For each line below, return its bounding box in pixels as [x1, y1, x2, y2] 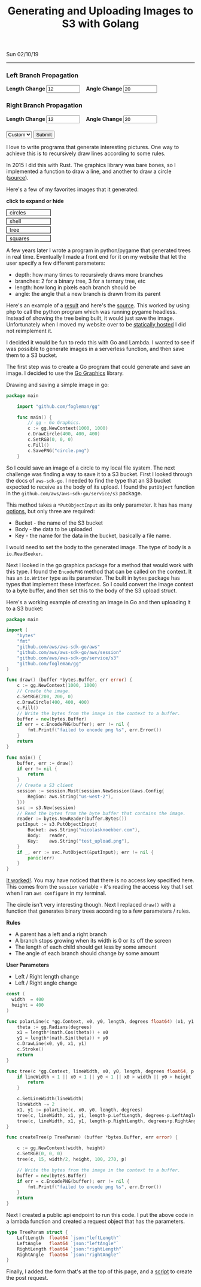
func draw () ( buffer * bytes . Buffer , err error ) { [6, 677, 133, 683]
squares [10, 235, 30, 242]
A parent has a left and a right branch [14, 931, 107, 938]
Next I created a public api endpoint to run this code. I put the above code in [6, 1212, 194, 1219]
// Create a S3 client [17, 783, 74, 789]
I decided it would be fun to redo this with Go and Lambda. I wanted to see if [6, 338, 195, 346]
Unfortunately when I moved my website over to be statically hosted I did [6, 320, 187, 328]
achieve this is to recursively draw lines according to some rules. [6, 150, 166, 157]
